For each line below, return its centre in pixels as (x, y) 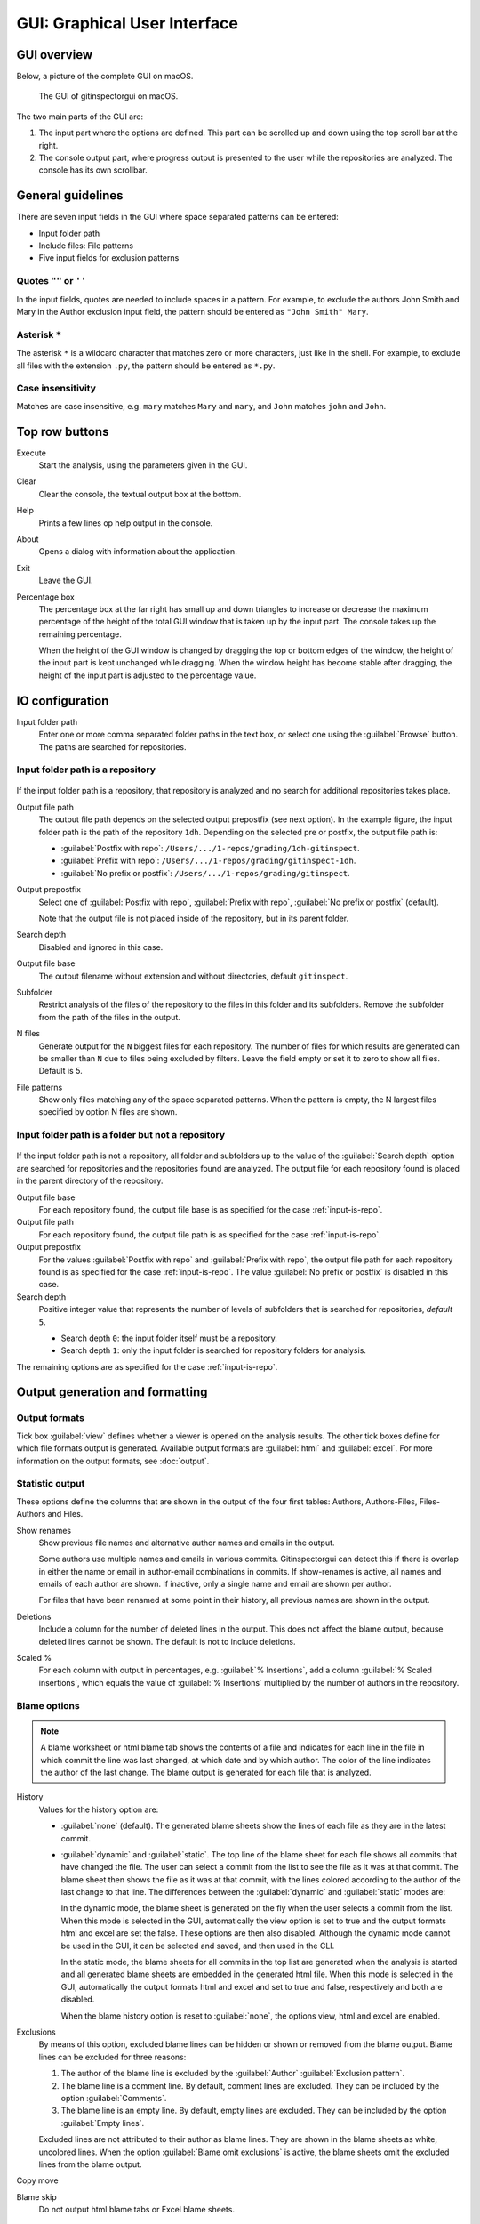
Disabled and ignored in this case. (101, 947)
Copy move (37, 2180)
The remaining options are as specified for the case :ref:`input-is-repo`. (147, 1366)
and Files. (65, 1514)
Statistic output (51, 1484)
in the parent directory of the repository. (90, 1181)
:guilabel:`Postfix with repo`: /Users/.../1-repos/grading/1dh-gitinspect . (210, 849)
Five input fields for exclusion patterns (109, 258)
